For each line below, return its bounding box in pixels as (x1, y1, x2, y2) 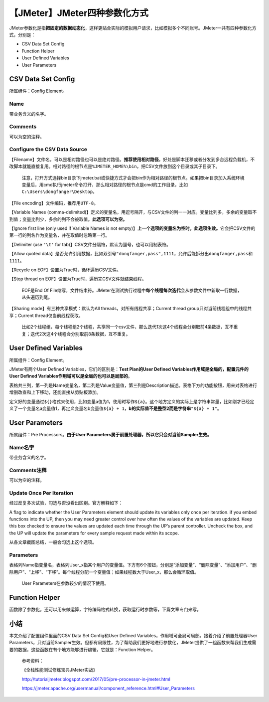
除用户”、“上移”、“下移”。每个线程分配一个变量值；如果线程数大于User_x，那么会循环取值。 (9, 569, 199, 575)
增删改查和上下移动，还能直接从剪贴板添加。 (9, 389, 101, 395)
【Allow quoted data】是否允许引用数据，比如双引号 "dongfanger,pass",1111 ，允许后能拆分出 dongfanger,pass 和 (9, 251, 253, 257)
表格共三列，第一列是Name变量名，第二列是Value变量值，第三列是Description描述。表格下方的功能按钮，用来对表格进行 (9, 382, 258, 388)
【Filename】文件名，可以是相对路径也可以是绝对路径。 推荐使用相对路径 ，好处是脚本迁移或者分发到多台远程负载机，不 (9, 156, 255, 162)
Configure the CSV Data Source (9, 146, 87, 153)
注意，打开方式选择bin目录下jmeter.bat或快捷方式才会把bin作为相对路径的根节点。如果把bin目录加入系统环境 (21, 175, 245, 180)
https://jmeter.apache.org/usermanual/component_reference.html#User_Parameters (21, 686, 195, 692)
